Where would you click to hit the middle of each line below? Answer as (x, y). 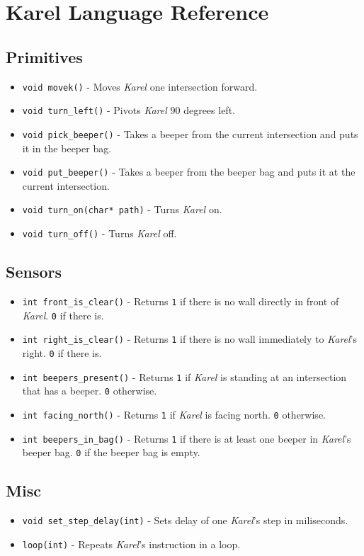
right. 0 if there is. (62, 352)
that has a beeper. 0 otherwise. (90, 391)
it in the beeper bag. (67, 148)
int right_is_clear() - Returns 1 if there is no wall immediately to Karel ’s (190, 339)
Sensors (34, 272)
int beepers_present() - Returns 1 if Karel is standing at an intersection (184, 376)
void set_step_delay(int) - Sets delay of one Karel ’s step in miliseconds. (185, 520)
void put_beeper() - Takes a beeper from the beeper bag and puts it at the (189, 172)
